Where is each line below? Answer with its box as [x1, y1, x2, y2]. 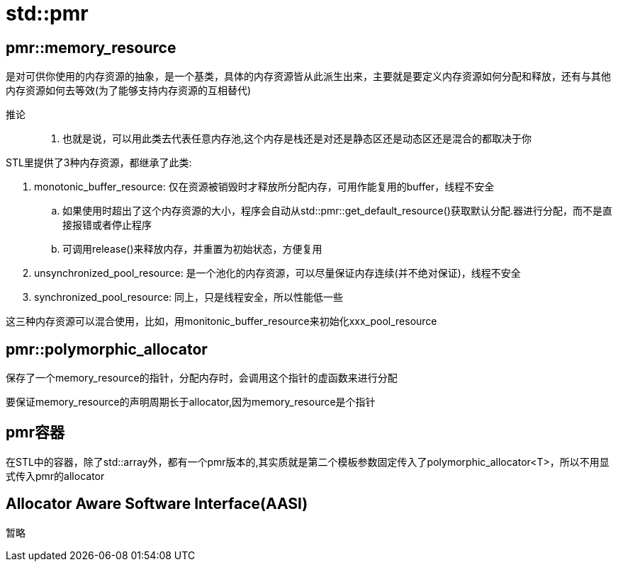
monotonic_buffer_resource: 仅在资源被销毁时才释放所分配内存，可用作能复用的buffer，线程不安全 [34, 181, 495, 193]
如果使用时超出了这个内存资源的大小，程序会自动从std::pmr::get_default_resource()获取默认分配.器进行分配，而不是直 [62, 205, 612, 217]
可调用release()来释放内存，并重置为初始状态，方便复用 [62, 243, 322, 256]
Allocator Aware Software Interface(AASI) [6, 495, 308, 513]
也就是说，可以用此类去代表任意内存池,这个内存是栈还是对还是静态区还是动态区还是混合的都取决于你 [62, 132, 532, 145]
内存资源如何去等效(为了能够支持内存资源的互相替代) [6, 84, 252, 97]
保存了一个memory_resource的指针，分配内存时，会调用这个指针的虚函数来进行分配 [6, 372, 398, 384]
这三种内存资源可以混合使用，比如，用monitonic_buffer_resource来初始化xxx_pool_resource [6, 315, 437, 328]
